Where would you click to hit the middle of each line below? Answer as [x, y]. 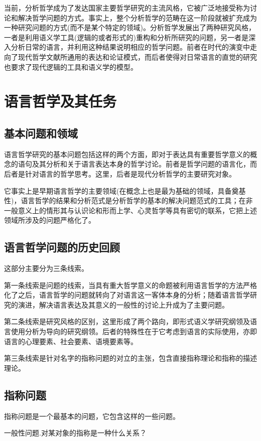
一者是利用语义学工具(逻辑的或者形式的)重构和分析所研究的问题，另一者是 [126, 37]
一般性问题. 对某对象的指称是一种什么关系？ [75, 433]
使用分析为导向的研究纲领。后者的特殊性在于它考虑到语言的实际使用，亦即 [134, 331]
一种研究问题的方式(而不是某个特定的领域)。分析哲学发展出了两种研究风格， [130, 27]
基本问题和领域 [41, 133]
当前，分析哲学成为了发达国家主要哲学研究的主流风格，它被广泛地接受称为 [127, 8]
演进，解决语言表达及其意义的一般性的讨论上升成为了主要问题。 [123, 304]
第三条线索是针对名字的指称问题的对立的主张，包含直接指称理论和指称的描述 [130, 358]
